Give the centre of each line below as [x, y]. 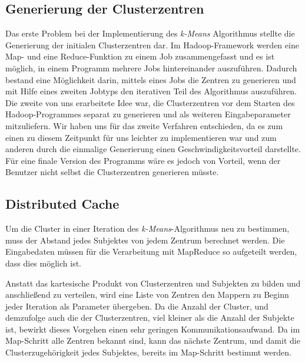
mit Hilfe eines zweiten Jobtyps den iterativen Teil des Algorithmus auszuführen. [151, 91]
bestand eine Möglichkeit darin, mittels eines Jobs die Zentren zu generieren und [151, 79]
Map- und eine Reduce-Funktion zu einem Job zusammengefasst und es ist [140, 56]
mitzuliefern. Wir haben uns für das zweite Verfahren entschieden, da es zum [144, 125]
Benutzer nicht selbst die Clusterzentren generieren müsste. [112, 172]
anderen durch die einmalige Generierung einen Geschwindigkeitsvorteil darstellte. [153, 149]
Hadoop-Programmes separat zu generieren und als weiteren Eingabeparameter [148, 114]
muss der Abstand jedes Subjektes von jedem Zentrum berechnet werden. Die [145, 240]
